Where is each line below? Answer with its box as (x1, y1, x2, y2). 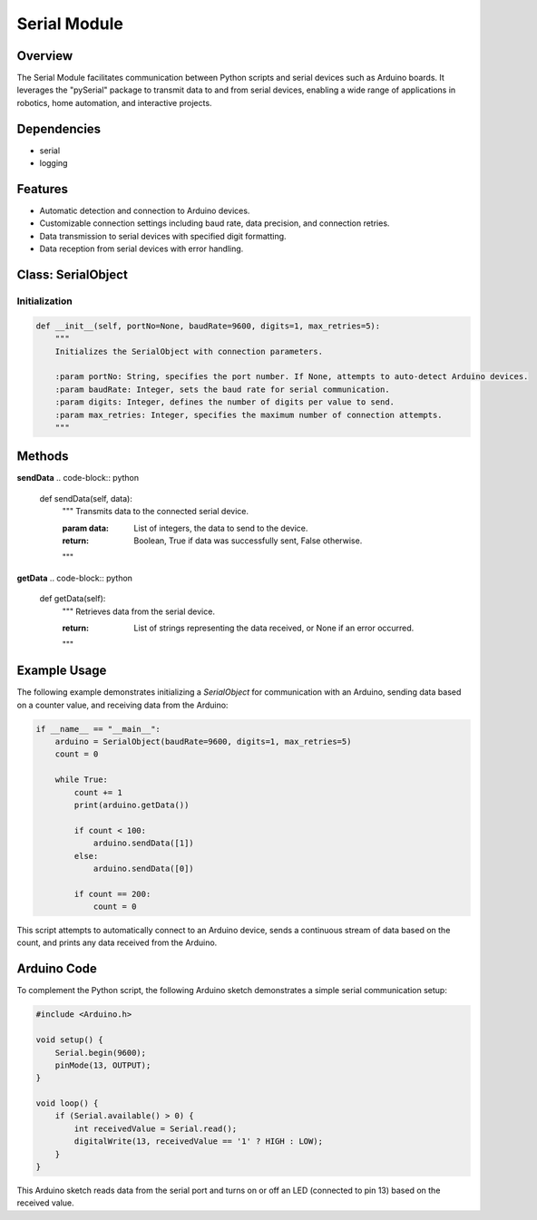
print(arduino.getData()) (73, 799, 190, 810)
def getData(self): (39, 593, 106, 604)
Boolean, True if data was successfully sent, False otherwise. (133, 535, 363, 546)
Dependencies (16, 121, 102, 136)
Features (16, 181, 68, 197)
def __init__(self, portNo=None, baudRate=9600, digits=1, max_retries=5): (35, 320, 381, 331)
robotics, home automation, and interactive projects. (16, 97, 212, 108)
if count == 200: (73, 889, 151, 899)
